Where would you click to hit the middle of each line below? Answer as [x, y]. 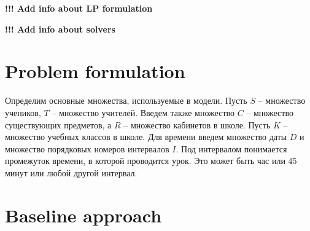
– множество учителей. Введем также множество [143, 112]
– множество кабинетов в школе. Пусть [197, 124]
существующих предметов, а [58, 124]
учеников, [23, 112]
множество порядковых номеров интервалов [87, 148]
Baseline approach [83, 215]
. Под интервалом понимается [231, 148]
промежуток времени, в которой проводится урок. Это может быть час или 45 [151, 161]
